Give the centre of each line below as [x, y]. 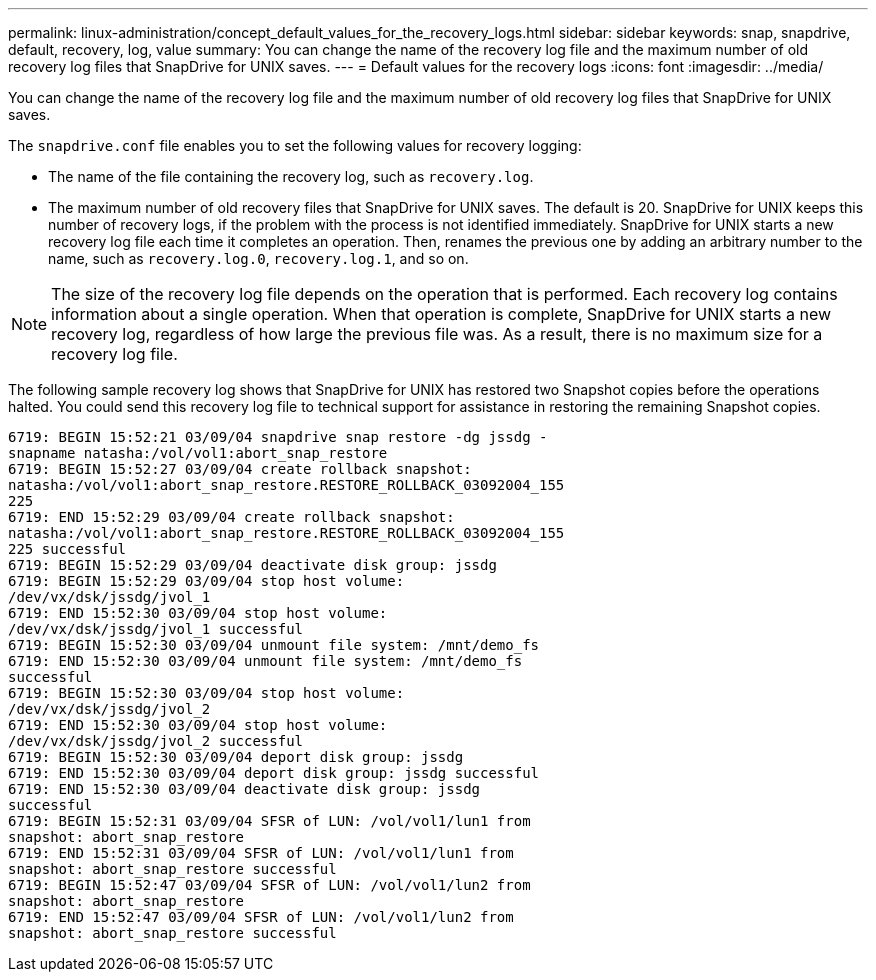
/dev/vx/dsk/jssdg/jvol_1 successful [156, 629]
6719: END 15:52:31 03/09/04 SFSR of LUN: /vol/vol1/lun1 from [261, 853]
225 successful [67, 549]
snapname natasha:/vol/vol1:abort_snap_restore [198, 453]
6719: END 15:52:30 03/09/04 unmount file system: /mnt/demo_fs [265, 661]
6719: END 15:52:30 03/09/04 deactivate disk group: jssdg [244, 789]
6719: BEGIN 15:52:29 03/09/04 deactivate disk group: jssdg [252, 565]
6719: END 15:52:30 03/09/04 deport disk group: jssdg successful [274, 773]
